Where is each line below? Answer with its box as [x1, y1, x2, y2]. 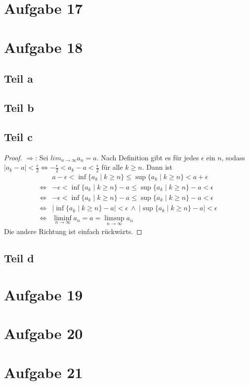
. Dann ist [142, 162, 173, 172]
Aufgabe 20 [4, 323, 83, 343]
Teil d [4, 250, 34, 266]
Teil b [4, 99, 34, 115]
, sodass [221, 152, 245, 162]
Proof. [4, 152, 22, 162]
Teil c [4, 129, 33, 144]
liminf [54, 215, 72, 222]
